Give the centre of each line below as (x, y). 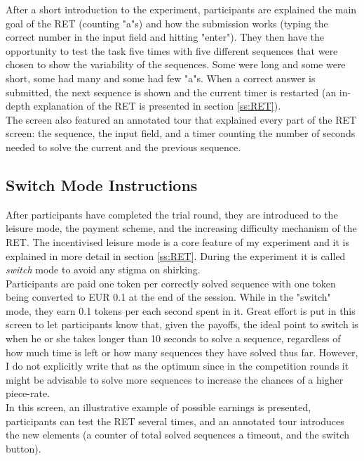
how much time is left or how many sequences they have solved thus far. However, (182, 352)
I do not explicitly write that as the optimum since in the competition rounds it (177, 366)
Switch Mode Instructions (102, 184)
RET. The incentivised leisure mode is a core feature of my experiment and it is (178, 241)
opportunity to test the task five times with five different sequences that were (172, 50)
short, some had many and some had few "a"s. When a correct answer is (161, 78)
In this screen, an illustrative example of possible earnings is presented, (159, 407)
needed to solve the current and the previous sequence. (123, 147)
